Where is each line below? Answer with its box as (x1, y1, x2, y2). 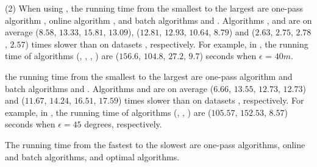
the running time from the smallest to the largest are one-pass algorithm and (5, 69, 293, 82)
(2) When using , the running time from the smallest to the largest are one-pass (5, 2, 304, 14)
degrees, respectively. (84, 118, 162, 130)
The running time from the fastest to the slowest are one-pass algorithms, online (5, 138, 305, 151)
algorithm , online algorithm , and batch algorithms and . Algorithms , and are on (5, 13, 312, 26)
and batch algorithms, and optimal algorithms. (5, 150, 180, 163)
